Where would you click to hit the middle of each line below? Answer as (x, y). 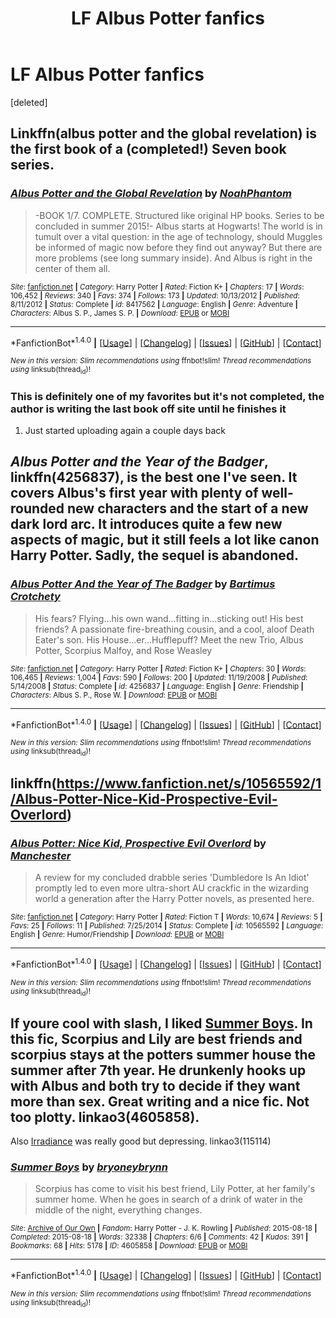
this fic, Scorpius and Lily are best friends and (156, 1038)
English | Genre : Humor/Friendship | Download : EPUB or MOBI (117, 935)
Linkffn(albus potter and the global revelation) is (164, 133)
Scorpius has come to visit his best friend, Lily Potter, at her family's (175, 1189)
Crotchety (35, 597)
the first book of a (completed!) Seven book (148, 149)
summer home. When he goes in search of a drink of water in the (168, 1199)
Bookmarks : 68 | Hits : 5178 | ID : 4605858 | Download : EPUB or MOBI (129, 1246)
